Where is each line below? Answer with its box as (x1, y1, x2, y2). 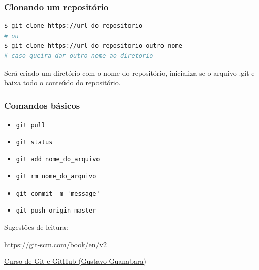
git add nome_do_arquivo (16, 156, 100, 163)
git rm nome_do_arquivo (16, 172, 96, 180)
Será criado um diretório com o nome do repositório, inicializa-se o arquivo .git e (4, 67, 255, 78)
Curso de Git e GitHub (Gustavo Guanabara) (4, 256, 146, 266)
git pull (16, 122, 46, 129)
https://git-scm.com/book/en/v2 (4, 238, 107, 249)
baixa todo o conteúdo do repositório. (4, 77, 121, 88)
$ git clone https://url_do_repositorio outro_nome (4, 42, 182, 50)
